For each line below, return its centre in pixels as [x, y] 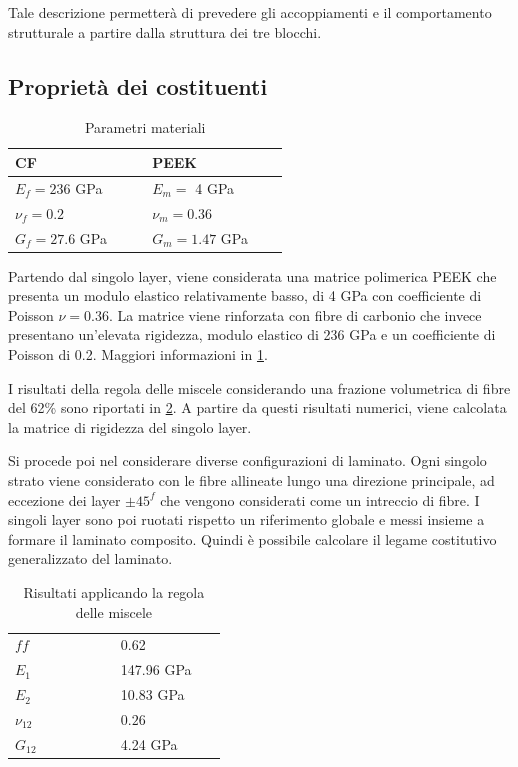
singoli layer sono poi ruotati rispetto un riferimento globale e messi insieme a [246, 519]
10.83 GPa [152, 694]
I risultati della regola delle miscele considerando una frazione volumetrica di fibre [259, 387]
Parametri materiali [145, 127]
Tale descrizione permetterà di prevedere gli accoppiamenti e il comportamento [250, 12]
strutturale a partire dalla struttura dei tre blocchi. [165, 31]
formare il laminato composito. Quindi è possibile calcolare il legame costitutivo [252, 538]
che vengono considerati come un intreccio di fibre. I [320, 499]
